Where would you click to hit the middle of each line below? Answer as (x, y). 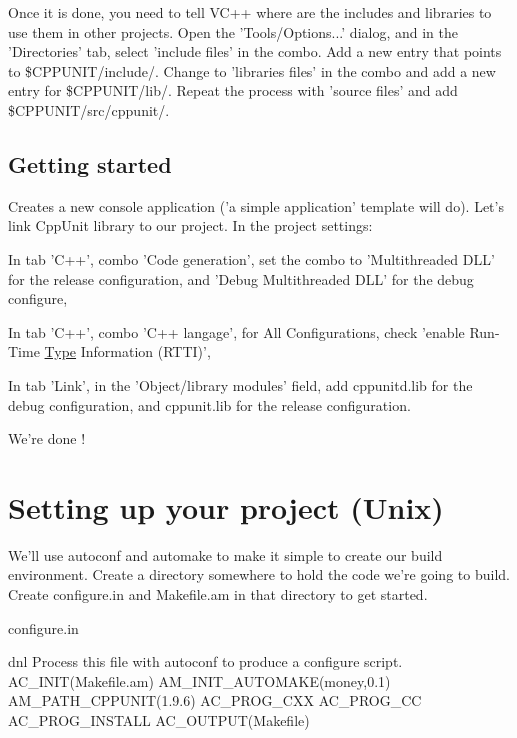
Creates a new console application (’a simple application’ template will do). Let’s (256, 205)
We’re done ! (47, 438)
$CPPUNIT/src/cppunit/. (89, 109)
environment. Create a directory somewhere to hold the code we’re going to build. (259, 574)
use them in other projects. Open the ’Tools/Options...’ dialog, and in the (233, 31)
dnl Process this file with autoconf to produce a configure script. (205, 661)
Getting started (90, 163)
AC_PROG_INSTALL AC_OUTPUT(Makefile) (159, 719)
